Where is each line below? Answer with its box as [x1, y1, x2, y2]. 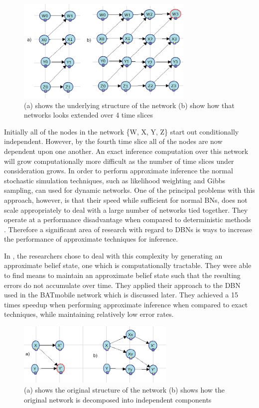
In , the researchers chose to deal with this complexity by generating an [4, 250, 223, 261]
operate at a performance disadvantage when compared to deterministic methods [4, 214, 251, 225]
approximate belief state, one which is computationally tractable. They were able [4, 260, 252, 271]
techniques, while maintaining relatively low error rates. [4, 309, 174, 319]
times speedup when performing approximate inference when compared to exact [4, 299, 248, 309]
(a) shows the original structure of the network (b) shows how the [24, 385, 225, 395]
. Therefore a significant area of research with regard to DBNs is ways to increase [4, 224, 253, 234]
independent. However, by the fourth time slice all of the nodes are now [4, 136, 223, 146]
